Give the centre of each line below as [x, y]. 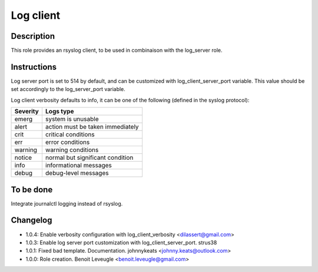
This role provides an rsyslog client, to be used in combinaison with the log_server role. [117, 51]
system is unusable [72, 119]
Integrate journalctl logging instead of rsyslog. [67, 203]
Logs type [59, 112]
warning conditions [72, 150]
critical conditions [70, 135]
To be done [32, 189]
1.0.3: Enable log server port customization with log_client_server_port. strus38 [121, 242]
